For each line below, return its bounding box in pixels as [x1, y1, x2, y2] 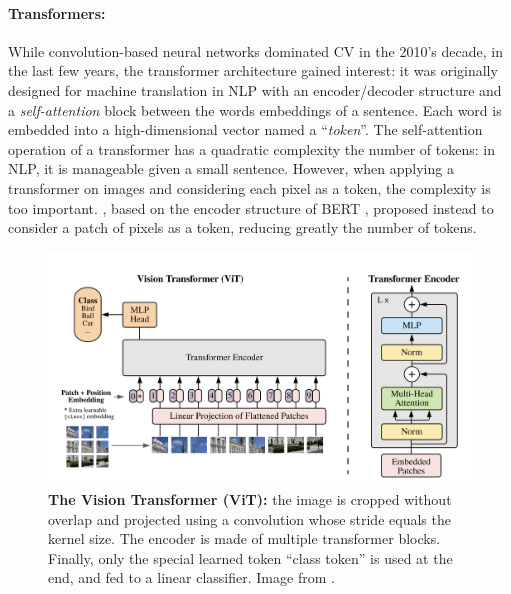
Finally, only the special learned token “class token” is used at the [48, 547, 453, 568]
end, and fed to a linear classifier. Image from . [48, 567, 335, 588]
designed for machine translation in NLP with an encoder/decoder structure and [8, 79, 502, 100]
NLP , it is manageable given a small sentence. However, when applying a [8, 158, 454, 179]
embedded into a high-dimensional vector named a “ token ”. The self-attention [8, 119, 483, 140]
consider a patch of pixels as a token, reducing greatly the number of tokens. [8, 217, 477, 238]
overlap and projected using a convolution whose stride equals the [48, 508, 451, 529]
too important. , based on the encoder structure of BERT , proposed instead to [8, 197, 494, 218]
